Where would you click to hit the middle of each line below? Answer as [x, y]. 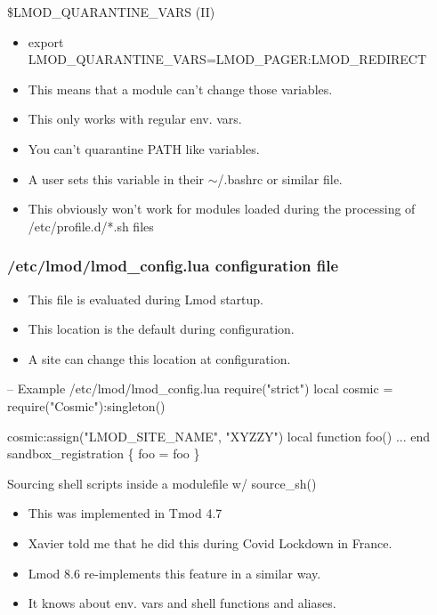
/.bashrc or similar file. [280, 178]
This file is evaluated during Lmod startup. [146, 299]
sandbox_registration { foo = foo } [104, 453]
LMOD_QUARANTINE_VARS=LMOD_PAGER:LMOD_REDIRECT [227, 59]
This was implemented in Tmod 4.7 [125, 513]
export [46, 41]
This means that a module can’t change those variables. [180, 89]
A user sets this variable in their [116, 178]
